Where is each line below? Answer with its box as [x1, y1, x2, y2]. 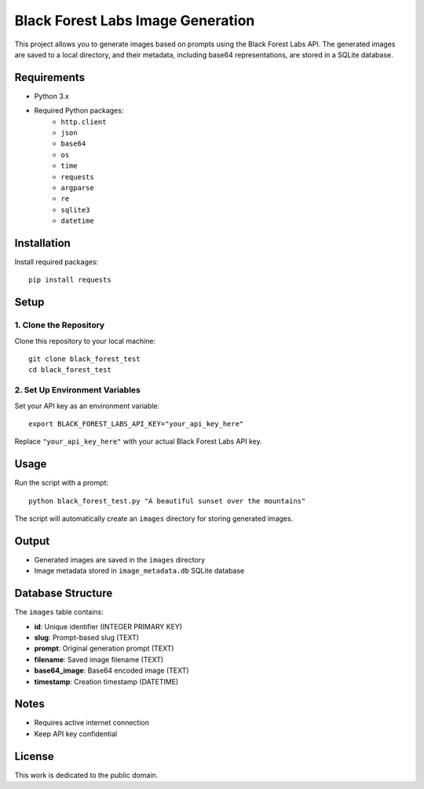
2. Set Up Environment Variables [14, 385, 141, 396]
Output [14, 534, 50, 548]
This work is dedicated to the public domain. [14, 770, 159, 780]
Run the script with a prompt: [14, 478, 109, 488]
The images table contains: [14, 607, 104, 617]
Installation [14, 236, 71, 249]
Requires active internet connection [34, 718, 149, 728]
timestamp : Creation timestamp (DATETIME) [34, 677, 179, 686]
